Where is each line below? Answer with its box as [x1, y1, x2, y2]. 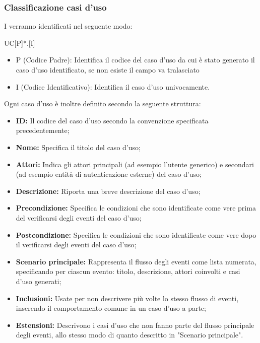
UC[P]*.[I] [4, 37, 35, 48]
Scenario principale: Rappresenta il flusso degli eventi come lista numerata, [16, 256, 256, 266]
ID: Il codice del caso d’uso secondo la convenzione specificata [16, 115, 209, 125]
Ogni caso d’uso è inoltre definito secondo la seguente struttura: [4, 98, 201, 109]
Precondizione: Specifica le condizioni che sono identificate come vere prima [16, 202, 256, 213]
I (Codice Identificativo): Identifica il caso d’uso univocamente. [16, 81, 210, 92]
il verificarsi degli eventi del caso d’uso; [16, 239, 137, 250]
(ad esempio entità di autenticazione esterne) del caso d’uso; [16, 169, 202, 179]
